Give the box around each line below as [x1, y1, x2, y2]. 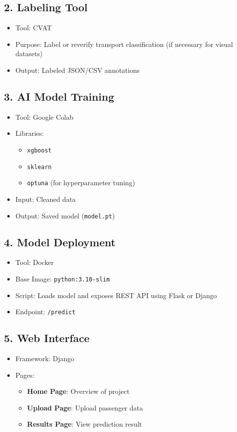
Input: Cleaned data [15, 194, 76, 204]
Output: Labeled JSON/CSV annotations [15, 65, 140, 75]
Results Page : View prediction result [27, 419, 142, 429]
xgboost [27, 147, 52, 154]
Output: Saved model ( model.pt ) [15, 210, 115, 220]
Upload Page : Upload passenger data [27, 402, 143, 412]
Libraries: [15, 128, 44, 138]
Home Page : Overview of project [27, 386, 130, 396]
